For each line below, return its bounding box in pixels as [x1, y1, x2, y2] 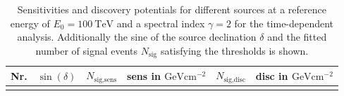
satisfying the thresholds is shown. [160, 43, 309, 57]
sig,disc [223, 76, 246, 83]
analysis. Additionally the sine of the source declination [17, 29, 257, 44]
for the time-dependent [234, 15, 334, 30]
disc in [255, 68, 288, 83]
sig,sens [94, 76, 117, 83]
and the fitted [267, 29, 327, 44]
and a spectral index [116, 15, 205, 30]
